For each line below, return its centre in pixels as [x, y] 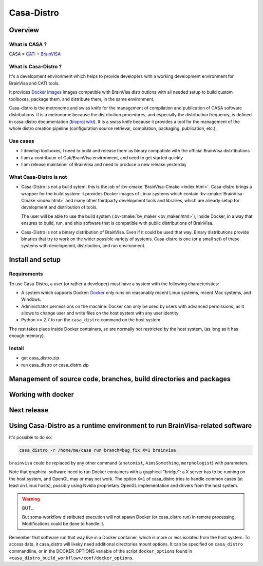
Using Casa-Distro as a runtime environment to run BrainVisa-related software [131, 426]
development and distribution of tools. [59, 207]
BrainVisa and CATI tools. [34, 83]
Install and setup [35, 260]
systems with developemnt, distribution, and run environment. [83, 246]
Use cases [22, 141]
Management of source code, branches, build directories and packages [120, 379]
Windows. [31, 299]
